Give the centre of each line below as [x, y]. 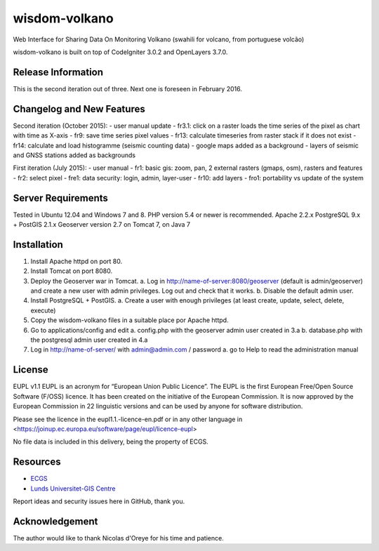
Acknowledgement [55, 521]
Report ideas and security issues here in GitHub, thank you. [99, 501]
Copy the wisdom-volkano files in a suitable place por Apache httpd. [129, 320]
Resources [37, 462]
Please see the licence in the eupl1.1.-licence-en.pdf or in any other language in [128, 419]
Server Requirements [61, 198]
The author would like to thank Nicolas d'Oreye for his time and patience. [118, 538]
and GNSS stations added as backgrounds [74, 155]
